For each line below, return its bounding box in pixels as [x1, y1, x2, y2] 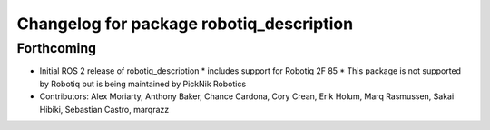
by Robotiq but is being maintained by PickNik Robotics [39, 78, 247, 89]
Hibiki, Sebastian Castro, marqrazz [39, 104, 170, 115]
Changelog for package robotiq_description [16, 14, 354, 34]
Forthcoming [16, 40, 97, 56]
